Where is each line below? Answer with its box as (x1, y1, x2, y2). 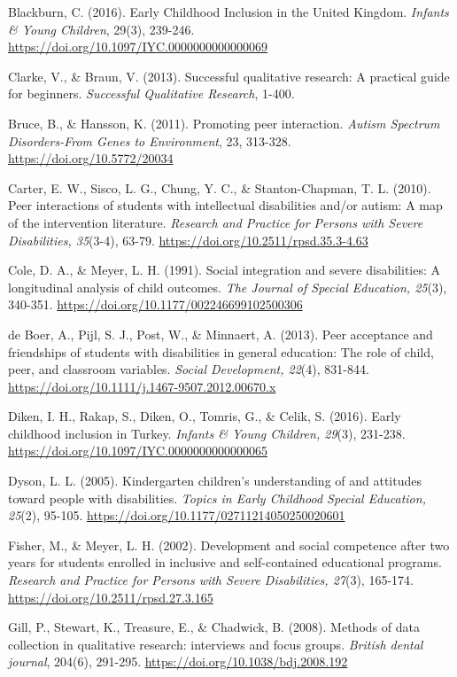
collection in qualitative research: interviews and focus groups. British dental (8, 634, 423, 653)
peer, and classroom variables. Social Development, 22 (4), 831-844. (8, 360, 369, 378)
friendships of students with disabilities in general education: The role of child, (8, 342, 434, 361)
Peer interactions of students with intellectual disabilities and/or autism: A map (8, 196, 443, 214)
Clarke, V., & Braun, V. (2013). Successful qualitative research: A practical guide (8, 66, 450, 85)
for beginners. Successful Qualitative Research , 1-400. (8, 84, 295, 103)
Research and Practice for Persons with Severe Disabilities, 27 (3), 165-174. (8, 571, 414, 589)
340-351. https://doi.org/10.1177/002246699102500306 (8, 295, 303, 314)
